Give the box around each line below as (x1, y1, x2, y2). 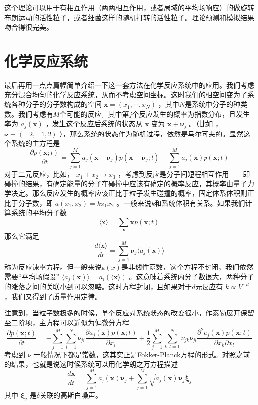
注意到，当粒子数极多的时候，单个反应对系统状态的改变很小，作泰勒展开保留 (4, 308, 254, 318)
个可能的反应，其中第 (59, 108, 129, 119)
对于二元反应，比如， (4, 169, 74, 179)
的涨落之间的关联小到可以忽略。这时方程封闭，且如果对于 (4, 281, 192, 292)
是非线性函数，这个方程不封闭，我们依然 (121, 262, 253, 272)
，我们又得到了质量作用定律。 (4, 291, 102, 301)
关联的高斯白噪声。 (40, 389, 103, 400)
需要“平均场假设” (4, 271, 60, 281)
